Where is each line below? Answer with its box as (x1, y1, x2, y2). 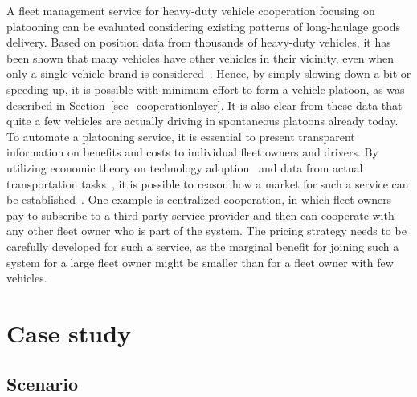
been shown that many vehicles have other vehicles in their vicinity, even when (6, 49, 395, 66)
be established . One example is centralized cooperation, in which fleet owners (6, 191, 392, 208)
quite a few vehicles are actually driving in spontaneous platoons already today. (6, 112, 399, 129)
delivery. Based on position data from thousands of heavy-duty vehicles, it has (6, 34, 391, 51)
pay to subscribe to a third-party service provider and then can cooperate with (6, 206, 395, 223)
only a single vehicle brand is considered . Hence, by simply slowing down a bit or (6, 65, 411, 82)
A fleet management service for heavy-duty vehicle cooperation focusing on (6, 2, 375, 18)
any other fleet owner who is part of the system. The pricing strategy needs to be (6, 222, 407, 239)
